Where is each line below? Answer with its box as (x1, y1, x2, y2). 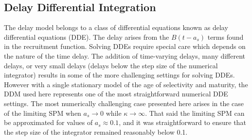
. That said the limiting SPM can (145, 108, 245, 118)
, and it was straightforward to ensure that (119, 117, 246, 127)
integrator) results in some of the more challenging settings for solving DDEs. (4, 70, 235, 80)
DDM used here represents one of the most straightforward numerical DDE (4, 89, 228, 99)
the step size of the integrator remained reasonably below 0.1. (4, 126, 188, 137)
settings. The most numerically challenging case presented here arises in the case (4, 98, 244, 108)
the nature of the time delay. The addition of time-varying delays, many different (4, 50, 246, 61)
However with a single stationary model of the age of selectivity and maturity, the (4, 79, 248, 89)
